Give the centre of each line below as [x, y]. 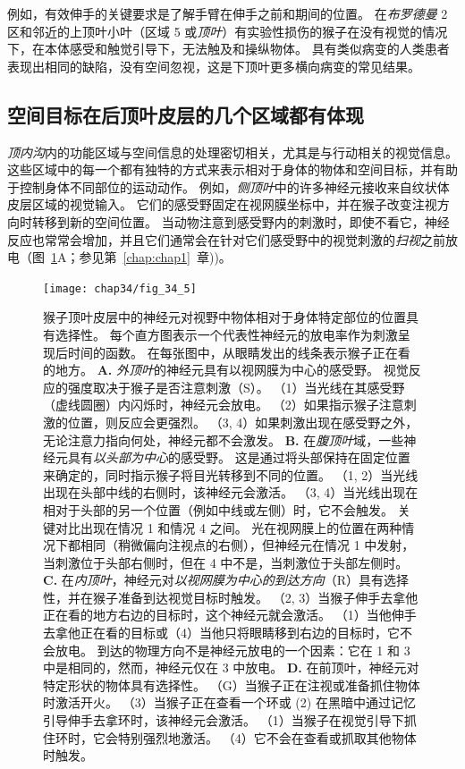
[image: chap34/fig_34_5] [120, 288]
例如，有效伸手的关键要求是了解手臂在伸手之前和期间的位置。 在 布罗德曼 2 [228, 13]
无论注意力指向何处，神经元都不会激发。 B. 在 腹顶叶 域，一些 [224, 439]
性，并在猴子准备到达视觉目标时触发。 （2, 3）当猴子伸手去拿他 [231, 597]
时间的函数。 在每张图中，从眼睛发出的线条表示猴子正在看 [239, 352]
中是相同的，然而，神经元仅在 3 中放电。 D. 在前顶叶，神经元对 [231, 668]
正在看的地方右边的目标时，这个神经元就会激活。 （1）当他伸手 [230, 615]
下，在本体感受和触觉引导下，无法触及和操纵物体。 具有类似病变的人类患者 [228, 49]
